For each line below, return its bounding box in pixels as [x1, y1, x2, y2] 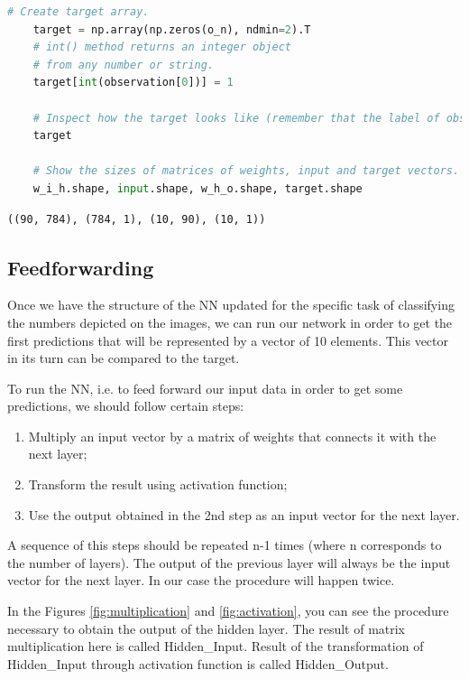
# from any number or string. [32, 58, 215, 71]
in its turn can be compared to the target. [7, 349, 240, 367]
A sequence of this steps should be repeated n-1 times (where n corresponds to [7, 535, 442, 554]
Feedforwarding [7, 253, 154, 281]
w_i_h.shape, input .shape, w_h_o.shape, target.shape [32, 181, 363, 195]
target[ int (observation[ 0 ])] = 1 [32, 76, 234, 89]
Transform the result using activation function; [28, 475, 288, 494]
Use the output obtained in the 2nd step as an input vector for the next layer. [28, 505, 460, 524]
